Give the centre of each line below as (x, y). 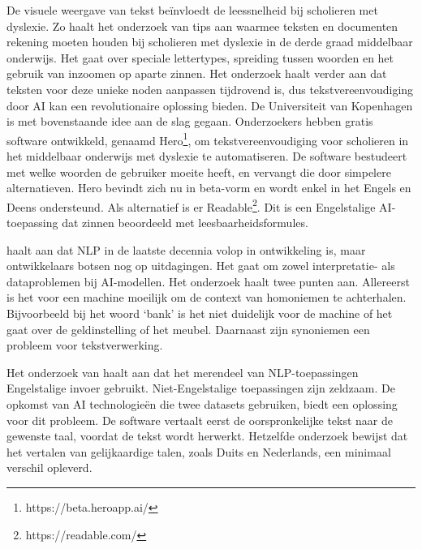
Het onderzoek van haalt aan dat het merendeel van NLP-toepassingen (183, 372)
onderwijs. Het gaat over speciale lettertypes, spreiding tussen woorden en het (200, 57)
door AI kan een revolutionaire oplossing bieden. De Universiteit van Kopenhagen (210, 105)
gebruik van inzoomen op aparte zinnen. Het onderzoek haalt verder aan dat (197, 73)
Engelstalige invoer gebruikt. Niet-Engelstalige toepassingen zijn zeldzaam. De (201, 388)
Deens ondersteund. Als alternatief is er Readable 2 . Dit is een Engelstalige (191, 205)
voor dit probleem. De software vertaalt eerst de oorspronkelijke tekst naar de (200, 420)
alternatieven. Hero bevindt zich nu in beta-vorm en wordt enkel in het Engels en (209, 188)
